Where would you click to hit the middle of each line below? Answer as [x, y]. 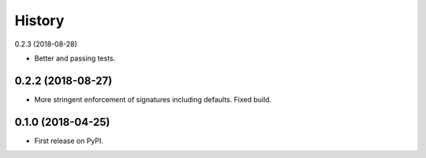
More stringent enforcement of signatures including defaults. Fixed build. [153, 99]
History [39, 20]
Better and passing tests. [75, 58]
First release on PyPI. [69, 141]
